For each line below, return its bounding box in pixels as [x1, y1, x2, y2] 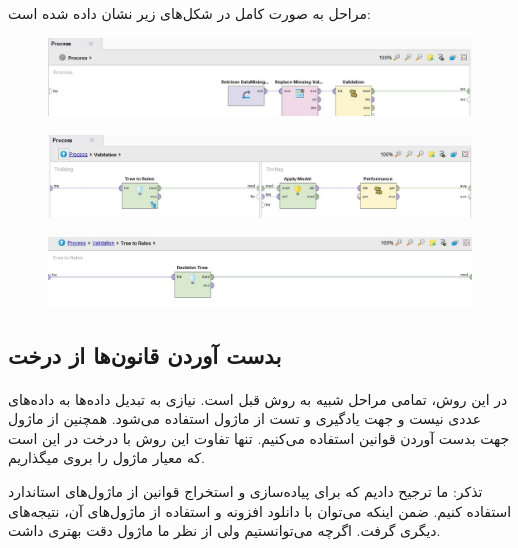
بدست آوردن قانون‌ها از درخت [8, 339, 282, 370]
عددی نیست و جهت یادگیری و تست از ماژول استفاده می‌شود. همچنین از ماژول [8, 408, 482, 429]
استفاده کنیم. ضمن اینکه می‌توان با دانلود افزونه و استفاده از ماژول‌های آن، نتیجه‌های [8, 500, 512, 521]
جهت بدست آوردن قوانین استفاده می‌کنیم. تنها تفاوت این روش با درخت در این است [8, 427, 510, 448]
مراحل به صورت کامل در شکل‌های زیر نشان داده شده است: [8, 3, 371, 23]
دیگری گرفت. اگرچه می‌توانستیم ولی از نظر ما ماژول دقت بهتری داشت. [8, 520, 441, 541]
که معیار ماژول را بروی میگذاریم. [8, 447, 206, 468]
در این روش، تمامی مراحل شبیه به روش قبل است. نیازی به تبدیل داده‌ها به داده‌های [8, 388, 508, 409]
